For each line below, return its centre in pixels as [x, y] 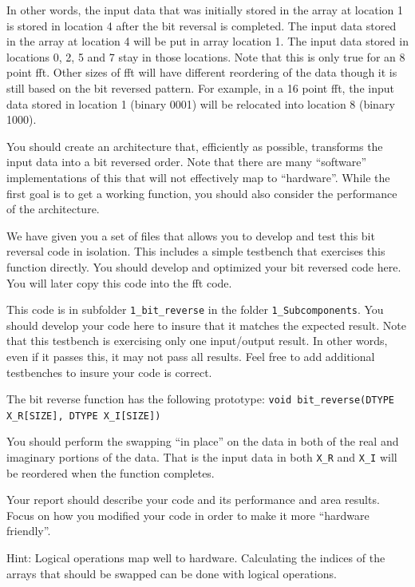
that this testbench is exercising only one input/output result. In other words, [197, 341]
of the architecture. [53, 209]
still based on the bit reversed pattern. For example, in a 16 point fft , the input [200, 87]
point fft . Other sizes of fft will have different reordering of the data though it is [202, 72]
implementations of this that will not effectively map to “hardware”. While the [198, 177]
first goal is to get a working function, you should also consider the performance [202, 193]
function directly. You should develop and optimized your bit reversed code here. [204, 266]
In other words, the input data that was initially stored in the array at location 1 [205, 10]
